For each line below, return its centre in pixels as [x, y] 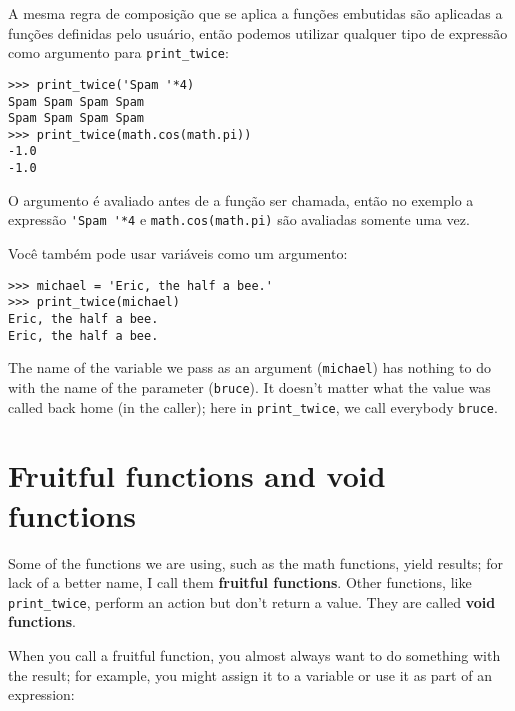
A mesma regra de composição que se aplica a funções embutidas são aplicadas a [255, 13]
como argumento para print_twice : [118, 52]
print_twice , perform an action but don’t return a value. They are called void [252, 601]
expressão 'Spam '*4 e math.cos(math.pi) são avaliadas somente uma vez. [239, 219]
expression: [41, 694]
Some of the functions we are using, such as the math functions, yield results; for [255, 562]
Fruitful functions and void [197, 475]
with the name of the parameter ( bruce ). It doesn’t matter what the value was [249, 386]
